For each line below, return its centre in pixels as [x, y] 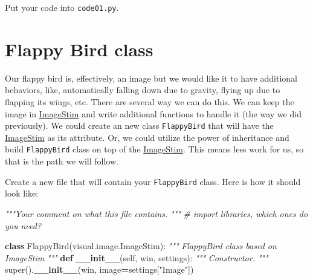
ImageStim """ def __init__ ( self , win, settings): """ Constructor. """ [137, 257]
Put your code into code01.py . [62, 7]
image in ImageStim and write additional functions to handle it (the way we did [153, 113]
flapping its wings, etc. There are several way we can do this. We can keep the [150, 101]
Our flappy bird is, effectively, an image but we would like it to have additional [151, 78]
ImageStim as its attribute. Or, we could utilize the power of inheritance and [147, 137]
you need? [23, 225]
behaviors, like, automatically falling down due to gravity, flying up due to [143, 90]
